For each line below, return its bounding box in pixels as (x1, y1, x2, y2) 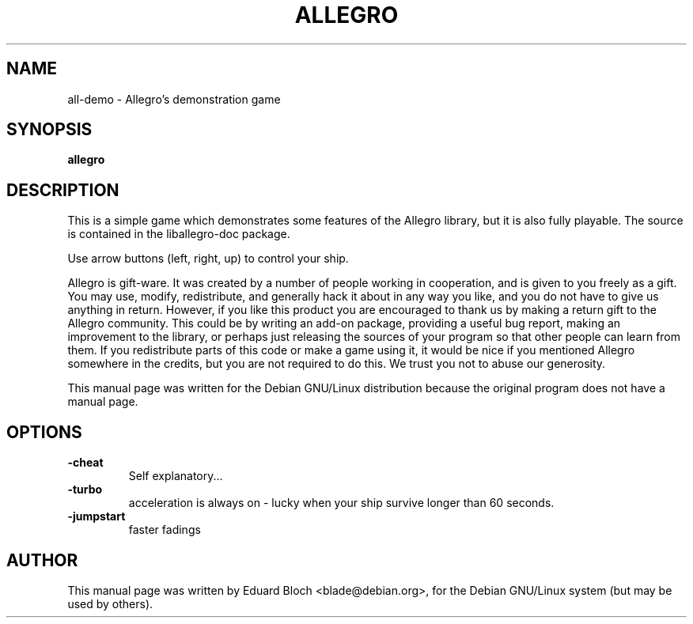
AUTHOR (6, 550, 78, 570)
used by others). (67, 596, 153, 611)
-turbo (67, 482, 103, 497)
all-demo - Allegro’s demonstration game (67, 92, 281, 106)
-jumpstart (67, 509, 126, 524)
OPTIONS (6, 422, 82, 442)
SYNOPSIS (6, 119, 93, 140)
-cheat (67, 456, 104, 470)
